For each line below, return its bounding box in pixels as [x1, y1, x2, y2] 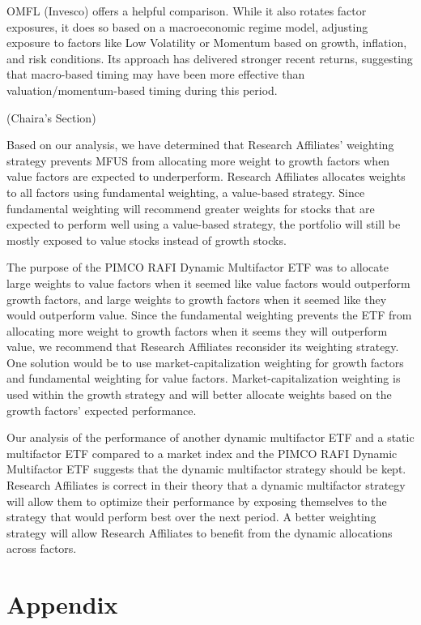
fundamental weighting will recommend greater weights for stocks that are [6, 199, 375, 216]
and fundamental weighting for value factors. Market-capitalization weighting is [6, 370, 401, 387]
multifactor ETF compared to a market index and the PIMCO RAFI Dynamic [6, 444, 398, 461]
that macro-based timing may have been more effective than [6, 66, 305, 83]
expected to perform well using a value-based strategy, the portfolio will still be [6, 216, 401, 233]
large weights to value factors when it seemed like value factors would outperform [6, 274, 410, 291]
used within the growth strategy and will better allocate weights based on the [6, 386, 392, 403]
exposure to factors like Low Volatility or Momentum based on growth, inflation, [6, 34, 407, 51]
